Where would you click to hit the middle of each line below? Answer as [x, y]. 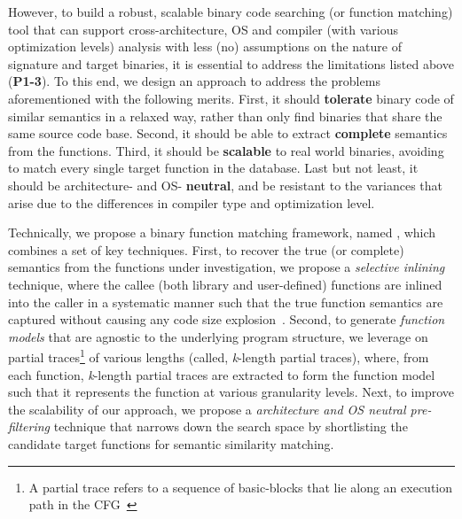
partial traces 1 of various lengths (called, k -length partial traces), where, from [219, 356]
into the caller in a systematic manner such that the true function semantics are [226, 302]
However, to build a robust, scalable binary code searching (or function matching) [231, 12]
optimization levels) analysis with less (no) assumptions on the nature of [205, 46]
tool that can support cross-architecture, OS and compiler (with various [204, 29]
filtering [29, 426]
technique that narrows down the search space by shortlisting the [231, 426]
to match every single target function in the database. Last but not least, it [213, 168]
